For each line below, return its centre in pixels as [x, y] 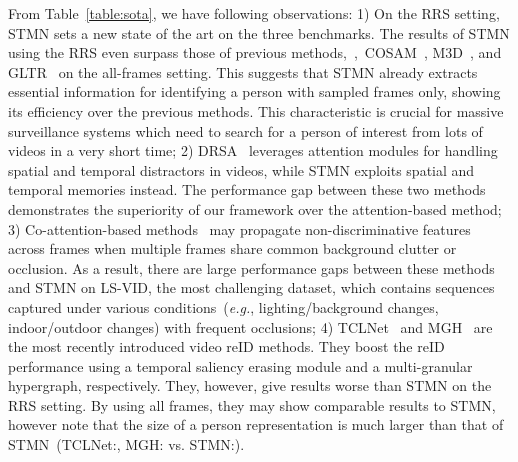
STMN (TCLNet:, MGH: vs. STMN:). [126, 444]
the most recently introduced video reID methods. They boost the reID [226, 346]
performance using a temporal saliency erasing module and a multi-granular [240, 365]
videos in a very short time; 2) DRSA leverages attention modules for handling [253, 150]
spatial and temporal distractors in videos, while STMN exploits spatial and [241, 169]
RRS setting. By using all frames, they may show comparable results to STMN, [252, 404]
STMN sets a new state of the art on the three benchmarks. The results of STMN [259, 32]
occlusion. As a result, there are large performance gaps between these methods [251, 267]
